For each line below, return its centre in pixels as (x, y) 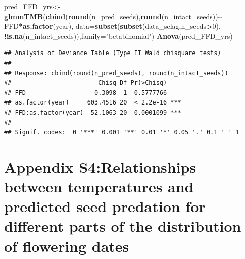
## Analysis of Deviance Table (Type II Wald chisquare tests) (113, 53)
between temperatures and (99, 187)
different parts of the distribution (123, 226)
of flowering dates (67, 246)
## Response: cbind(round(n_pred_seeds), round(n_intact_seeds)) (116, 73)
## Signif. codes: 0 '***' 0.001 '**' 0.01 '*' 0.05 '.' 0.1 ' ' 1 (122, 133)
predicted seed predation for (105, 206)
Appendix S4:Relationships (100, 166)
